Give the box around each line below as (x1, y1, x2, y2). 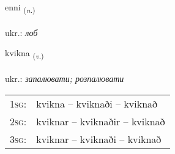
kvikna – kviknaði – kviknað (36, 96, 158, 111)
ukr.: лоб (5, 26, 38, 38)
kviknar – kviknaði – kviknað (36, 131, 162, 146)
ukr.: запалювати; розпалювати (5, 72, 124, 85)
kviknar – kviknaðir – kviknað (36, 114, 165, 128)
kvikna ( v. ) (5, 46, 44, 61)
